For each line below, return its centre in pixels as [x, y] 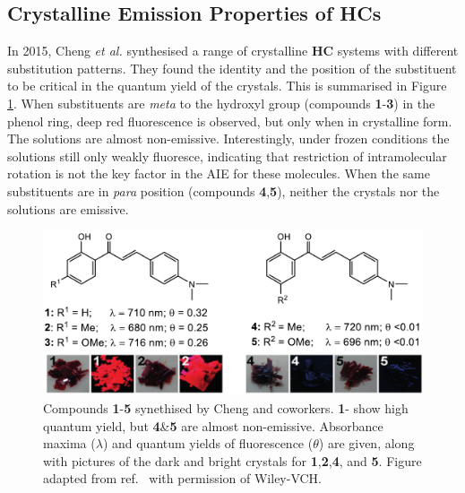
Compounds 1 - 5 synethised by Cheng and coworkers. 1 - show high [226, 407]
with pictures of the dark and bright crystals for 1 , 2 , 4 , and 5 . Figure [232, 460]
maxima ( [69, 443]
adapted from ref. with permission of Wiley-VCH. [183, 478]
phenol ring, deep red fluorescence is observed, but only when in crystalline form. [230, 121]
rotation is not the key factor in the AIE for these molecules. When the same [219, 173]
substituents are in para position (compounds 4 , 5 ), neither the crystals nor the [224, 190]
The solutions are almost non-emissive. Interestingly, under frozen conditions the [228, 138]
